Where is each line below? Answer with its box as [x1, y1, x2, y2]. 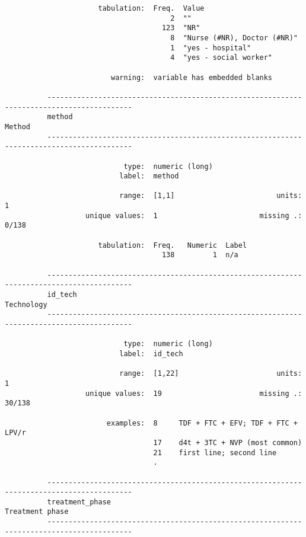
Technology [5, 300, 47, 309]
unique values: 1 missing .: [85, 211, 302, 220]
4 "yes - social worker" [170, 53, 273, 62]
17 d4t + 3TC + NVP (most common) [153, 438, 302, 447]
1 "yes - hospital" [170, 43, 251, 52]
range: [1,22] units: [119, 369, 302, 378]
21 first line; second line [153, 448, 277, 457]
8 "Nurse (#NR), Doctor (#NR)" [170, 33, 298, 42]
